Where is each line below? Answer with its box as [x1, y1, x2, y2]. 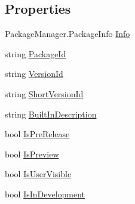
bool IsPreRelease [5, 128, 70, 140]
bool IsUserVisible [5, 168, 72, 180]
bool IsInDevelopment [5, 187, 85, 200]
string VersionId [5, 67, 63, 80]
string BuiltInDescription [5, 107, 97, 120]
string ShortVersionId [5, 87, 84, 100]
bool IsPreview [5, 147, 59, 160]
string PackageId [5, 47, 66, 60]
